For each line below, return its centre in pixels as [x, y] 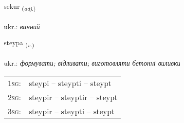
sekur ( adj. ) [20, 7]
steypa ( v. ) [19, 43]
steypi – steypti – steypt [70, 83]
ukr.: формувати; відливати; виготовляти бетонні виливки [92, 63]
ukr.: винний [22, 26]
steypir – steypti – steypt [72, 111]
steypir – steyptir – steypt [73, 97]
